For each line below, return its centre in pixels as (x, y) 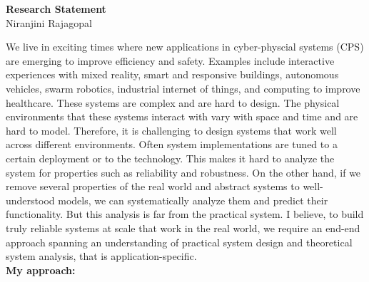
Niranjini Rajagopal (49, 22)
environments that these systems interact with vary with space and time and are (182, 116)
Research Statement (56, 9)
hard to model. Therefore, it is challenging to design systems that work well (171, 130)
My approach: (41, 270)
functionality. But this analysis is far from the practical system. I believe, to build (185, 214)
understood (30, 200)
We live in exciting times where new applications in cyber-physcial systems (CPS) (185, 47)
